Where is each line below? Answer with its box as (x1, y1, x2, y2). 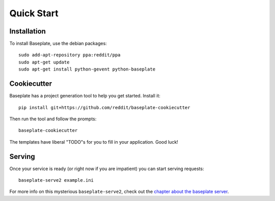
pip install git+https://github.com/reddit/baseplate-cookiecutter (18, 105, 190, 110)
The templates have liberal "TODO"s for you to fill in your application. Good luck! (9, 139, 178, 145)
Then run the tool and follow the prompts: (9, 116, 97, 122)
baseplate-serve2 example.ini (18, 178, 94, 183)
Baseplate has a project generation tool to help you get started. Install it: (9, 93, 160, 99)
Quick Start (9, 8, 59, 19)
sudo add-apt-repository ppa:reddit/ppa (18, 52, 121, 58)
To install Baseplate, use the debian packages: (9, 41, 107, 47)
